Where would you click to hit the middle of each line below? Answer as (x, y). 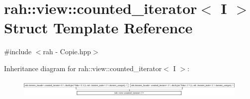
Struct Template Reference (98, 28)
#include (18, 51)
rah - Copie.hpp (67, 51)
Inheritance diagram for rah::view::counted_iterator (83, 68)
